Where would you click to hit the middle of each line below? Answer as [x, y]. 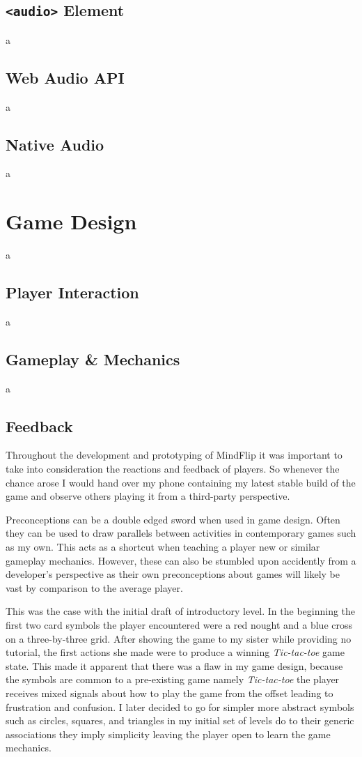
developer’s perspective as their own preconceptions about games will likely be [173, 574]
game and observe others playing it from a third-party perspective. [148, 496]
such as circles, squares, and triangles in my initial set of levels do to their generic [180, 720]
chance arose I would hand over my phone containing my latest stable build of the [181, 482]
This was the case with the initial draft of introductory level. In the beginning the [181, 611]
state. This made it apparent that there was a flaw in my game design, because [174, 665]
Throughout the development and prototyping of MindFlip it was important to [174, 455]
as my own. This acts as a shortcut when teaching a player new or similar [163, 547]
